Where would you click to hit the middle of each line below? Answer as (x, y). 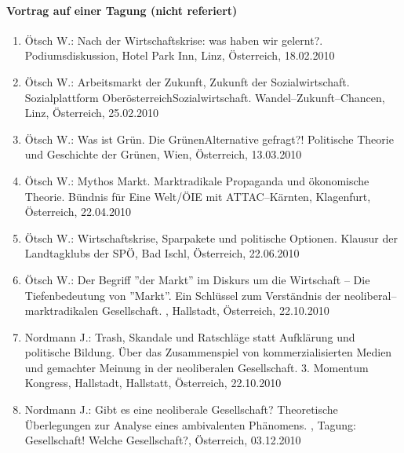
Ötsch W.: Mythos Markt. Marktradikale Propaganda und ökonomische (197, 180)
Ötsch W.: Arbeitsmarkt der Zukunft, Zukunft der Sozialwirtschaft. (187, 81)
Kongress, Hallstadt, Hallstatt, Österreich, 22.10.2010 (153, 383)
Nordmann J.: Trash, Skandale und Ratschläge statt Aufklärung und (190, 336)
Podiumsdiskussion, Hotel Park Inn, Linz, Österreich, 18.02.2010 (180, 55)
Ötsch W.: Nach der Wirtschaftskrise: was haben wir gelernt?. (174, 40)
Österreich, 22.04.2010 (78, 212)
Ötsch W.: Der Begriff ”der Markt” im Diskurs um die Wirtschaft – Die (197, 279)
